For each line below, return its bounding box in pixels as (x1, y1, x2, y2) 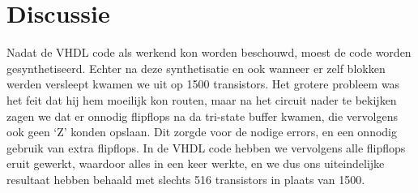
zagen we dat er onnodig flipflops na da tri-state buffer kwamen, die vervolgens (6, 107, 398, 124)
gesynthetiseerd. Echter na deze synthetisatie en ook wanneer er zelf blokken (6, 59, 386, 76)
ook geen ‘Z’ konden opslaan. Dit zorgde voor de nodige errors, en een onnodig (6, 123, 398, 140)
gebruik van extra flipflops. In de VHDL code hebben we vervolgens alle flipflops (6, 139, 406, 156)
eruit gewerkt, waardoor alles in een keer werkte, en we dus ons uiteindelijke (6, 155, 385, 172)
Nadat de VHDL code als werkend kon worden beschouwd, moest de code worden (6, 44, 412, 61)
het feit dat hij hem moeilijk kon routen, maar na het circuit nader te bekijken (6, 91, 397, 108)
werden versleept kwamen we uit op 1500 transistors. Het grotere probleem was (6, 75, 400, 92)
